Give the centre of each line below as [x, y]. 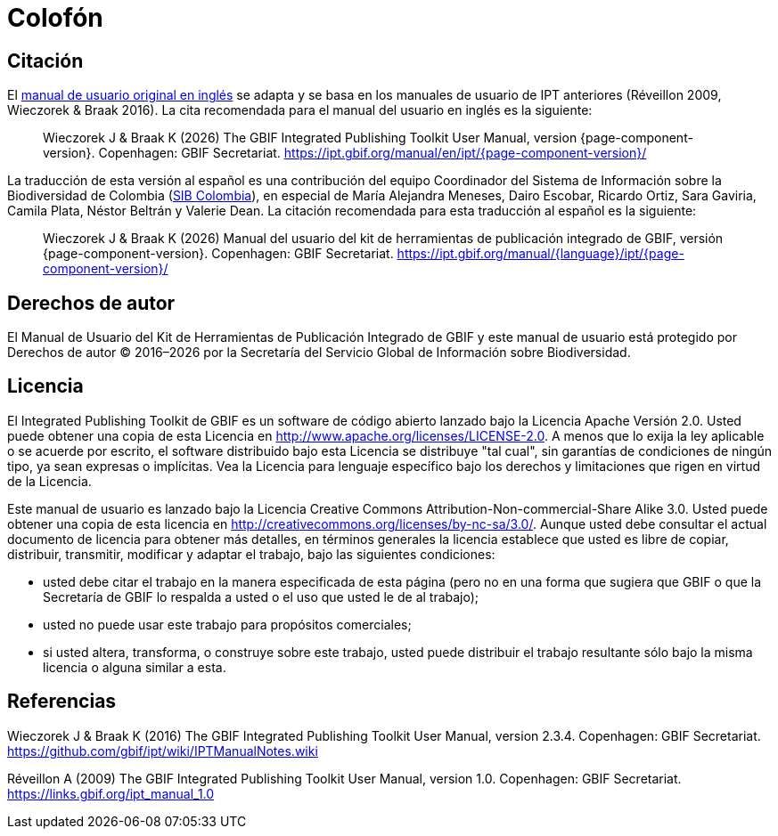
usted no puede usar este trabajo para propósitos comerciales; [227, 624]
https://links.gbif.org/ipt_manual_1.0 [111, 793]
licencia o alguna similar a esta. [135, 667]
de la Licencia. [49, 481]
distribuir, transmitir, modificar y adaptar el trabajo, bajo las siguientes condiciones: [251, 554]
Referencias [62, 702]
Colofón [55, 18]
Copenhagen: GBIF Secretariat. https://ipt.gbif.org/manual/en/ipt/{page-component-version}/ [373, 153]
